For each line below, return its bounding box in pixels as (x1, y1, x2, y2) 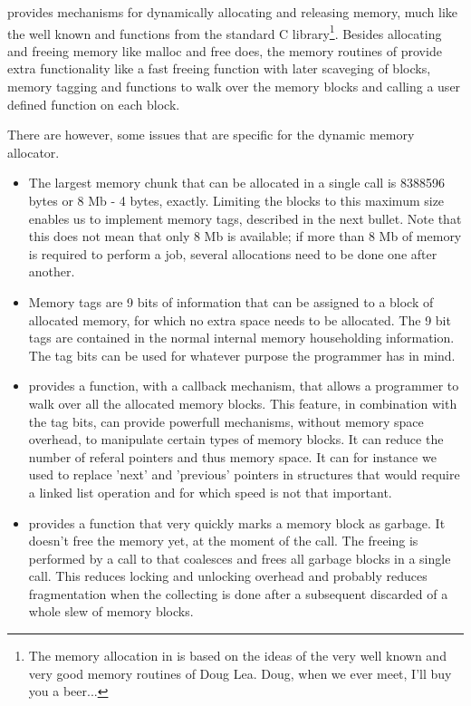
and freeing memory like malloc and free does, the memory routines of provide (7, 41, 442, 60)
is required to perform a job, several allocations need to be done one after (28, 244, 437, 263)
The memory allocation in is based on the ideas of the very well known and (28, 646, 447, 665)
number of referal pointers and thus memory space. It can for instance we (28, 447, 437, 466)
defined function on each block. (7, 94, 180, 113)
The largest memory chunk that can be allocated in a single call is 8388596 (28, 173, 445, 192)
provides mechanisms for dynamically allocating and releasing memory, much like (7, 3, 458, 21)
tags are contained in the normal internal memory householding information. (28, 328, 455, 347)
